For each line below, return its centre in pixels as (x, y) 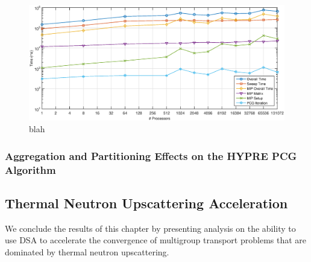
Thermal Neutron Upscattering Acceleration (146, 203)
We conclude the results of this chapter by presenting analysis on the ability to (150, 228)
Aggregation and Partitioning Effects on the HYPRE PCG (151, 155)
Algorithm (30, 169)
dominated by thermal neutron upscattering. (87, 252)
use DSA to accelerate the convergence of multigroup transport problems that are (156, 240)
